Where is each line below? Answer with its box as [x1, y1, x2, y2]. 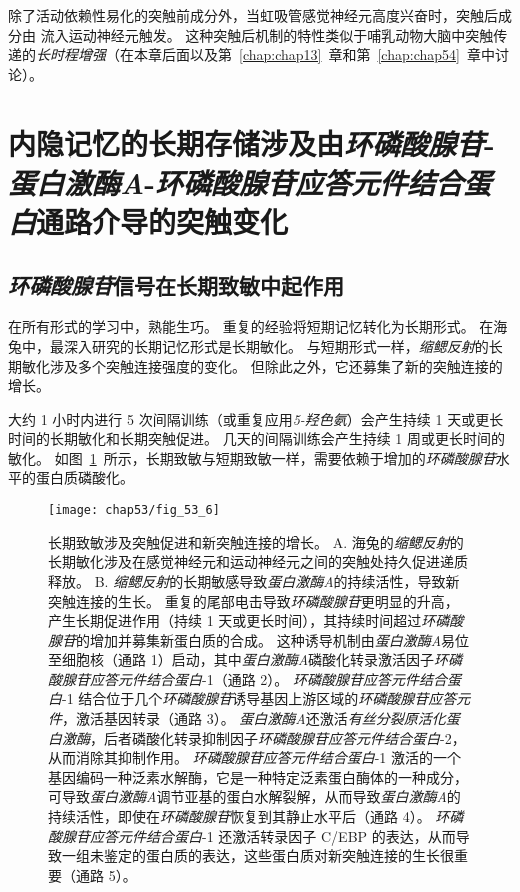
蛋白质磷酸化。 [35, 467, 134, 488]
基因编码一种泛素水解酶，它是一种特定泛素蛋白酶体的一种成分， [48, 766, 468, 787]
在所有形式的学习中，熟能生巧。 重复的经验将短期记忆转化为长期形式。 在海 [8, 316, 508, 337]
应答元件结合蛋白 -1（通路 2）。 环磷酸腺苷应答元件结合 [89, 668, 447, 689]
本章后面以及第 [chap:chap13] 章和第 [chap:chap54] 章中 [133, 44, 495, 65]
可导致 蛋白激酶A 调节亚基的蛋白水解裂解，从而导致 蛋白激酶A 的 [48, 786, 461, 807]
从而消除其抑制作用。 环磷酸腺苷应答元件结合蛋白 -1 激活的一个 [48, 747, 461, 768]
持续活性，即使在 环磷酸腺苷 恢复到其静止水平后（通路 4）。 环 [48, 806, 450, 827]
